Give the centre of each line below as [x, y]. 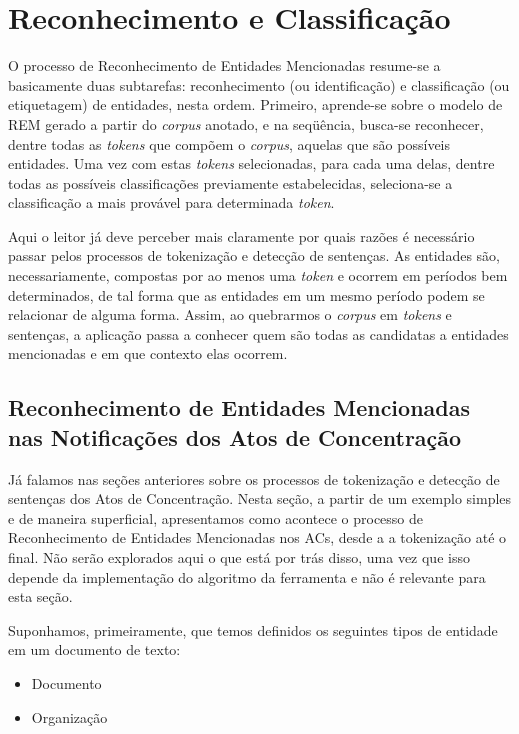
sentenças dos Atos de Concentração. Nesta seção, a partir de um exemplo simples [260, 498]
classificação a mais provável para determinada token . [171, 202]
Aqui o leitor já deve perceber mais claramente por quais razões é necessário [241, 235]
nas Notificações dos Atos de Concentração [235, 436]
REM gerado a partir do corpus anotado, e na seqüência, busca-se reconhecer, [246, 123]
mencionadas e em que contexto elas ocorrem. [148, 353]
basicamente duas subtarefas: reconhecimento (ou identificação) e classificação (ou [259, 84]
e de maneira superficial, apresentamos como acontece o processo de [216, 517]
